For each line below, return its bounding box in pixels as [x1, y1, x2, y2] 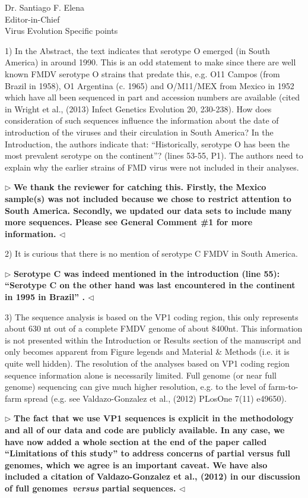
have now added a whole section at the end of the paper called [5, 435, 267, 447]
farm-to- [268, 380, 299, 393]
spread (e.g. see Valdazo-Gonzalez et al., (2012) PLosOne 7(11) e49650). [24, 392, 287, 404]
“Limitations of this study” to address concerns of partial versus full [5, 447, 291, 459]
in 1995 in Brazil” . [5, 291, 85, 303]
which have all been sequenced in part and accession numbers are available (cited [5, 91, 300, 103]
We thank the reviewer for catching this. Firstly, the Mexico [14, 181, 266, 193]
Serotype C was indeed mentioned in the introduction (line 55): [14, 267, 280, 279]
